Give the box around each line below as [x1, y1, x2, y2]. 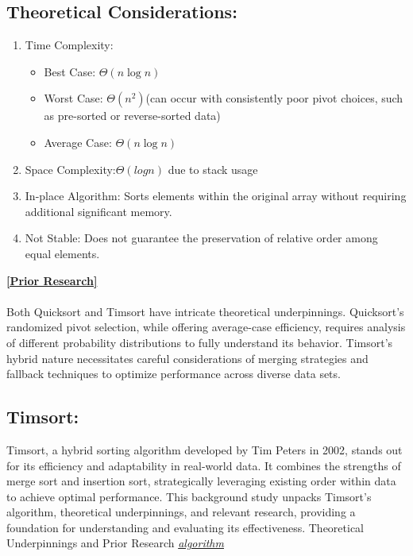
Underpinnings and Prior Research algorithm [6, 535, 224, 551]
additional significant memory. [25, 203, 172, 219]
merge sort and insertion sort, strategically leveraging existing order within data [6, 473, 396, 489]
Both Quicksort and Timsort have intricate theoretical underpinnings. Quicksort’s [6, 303, 404, 319]
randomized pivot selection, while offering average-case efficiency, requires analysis [6, 319, 406, 335]
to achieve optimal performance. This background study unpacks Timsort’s [6, 488, 372, 504]
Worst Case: [44, 90, 103, 106]
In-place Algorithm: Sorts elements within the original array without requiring [25, 187, 407, 204]
